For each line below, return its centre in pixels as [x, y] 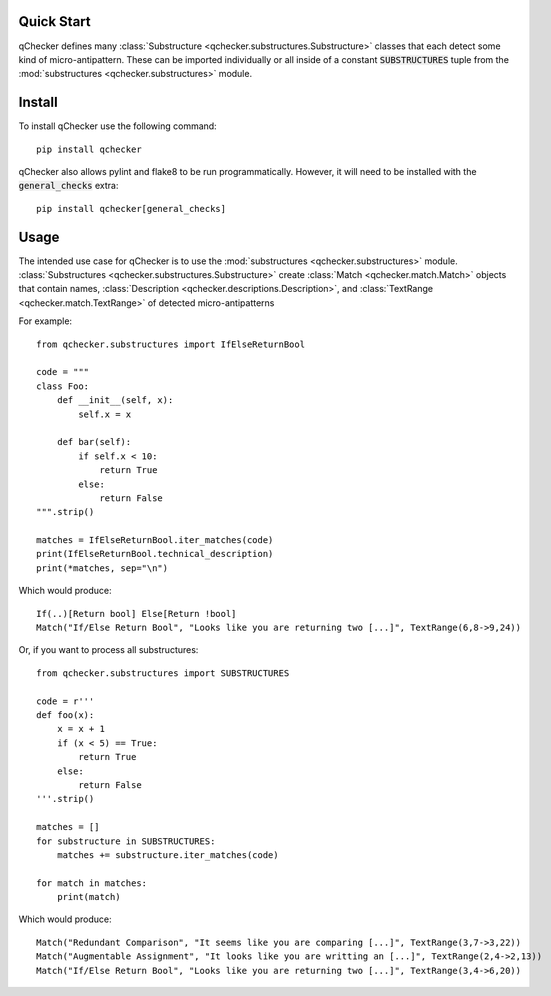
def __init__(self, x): [115, 400]
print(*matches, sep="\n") [102, 568]
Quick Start [54, 21]
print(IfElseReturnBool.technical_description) [155, 554]
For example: [45, 321]
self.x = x [105, 414]
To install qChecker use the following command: [117, 126]
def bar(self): [94, 442]
